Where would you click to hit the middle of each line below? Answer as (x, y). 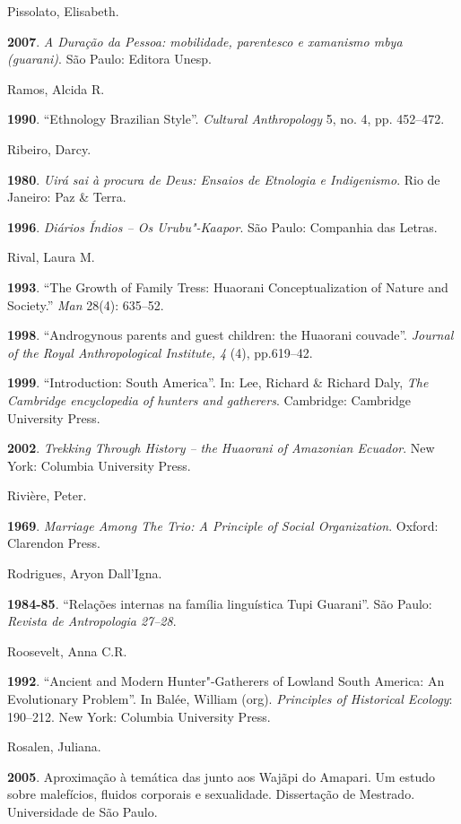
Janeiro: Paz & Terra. (67, 197)
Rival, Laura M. (51, 257)
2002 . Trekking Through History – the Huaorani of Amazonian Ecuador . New (221, 448)
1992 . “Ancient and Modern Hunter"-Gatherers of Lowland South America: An (226, 681)
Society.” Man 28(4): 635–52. (86, 304)
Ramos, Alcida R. (56, 88)
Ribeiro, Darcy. (49, 148)
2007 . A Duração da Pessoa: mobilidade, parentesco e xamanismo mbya (205, 41)
